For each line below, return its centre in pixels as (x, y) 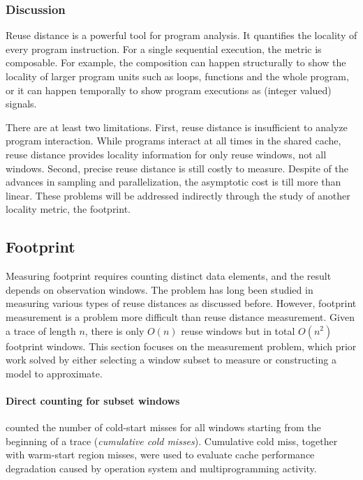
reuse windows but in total (238, 330)
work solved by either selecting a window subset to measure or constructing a (171, 360)
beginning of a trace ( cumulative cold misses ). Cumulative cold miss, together (172, 441)
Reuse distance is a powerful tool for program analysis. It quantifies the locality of (181, 35)
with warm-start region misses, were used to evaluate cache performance (160, 455)
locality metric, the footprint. (68, 209)
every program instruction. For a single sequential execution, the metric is (164, 48)
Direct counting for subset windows (93, 400)
